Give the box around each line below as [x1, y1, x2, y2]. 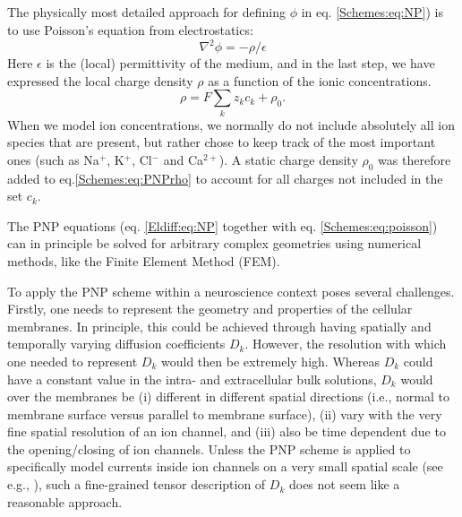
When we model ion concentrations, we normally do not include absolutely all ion [7, 115, 455, 134]
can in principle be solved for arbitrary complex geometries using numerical [7, 234, 422, 253]
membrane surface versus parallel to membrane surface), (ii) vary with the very [7, 404, 442, 423]
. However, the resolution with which [244, 334, 447, 353]
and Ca [163, 150, 204, 168]
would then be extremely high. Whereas [161, 351, 380, 370]
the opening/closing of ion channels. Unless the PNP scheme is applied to [7, 439, 411, 458]
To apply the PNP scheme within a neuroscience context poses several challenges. [7, 281, 455, 300]
